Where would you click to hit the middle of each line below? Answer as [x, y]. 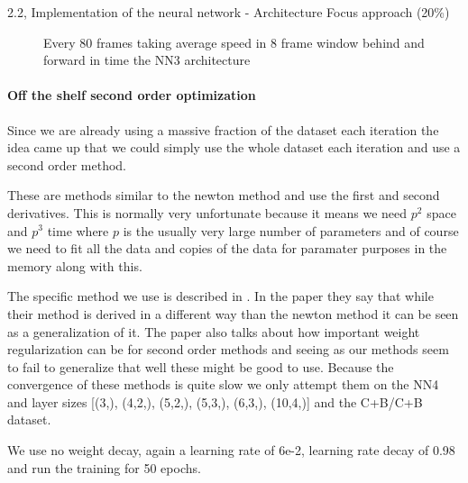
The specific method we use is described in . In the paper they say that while [220, 296]
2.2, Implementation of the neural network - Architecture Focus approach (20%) [229, 12]
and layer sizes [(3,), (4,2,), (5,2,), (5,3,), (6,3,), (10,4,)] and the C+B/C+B [215, 401]
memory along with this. [75, 265]
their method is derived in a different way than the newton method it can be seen [233, 313]
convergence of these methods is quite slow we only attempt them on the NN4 [223, 384]
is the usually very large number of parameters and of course [291, 230]
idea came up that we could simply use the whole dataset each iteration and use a [234, 147]
